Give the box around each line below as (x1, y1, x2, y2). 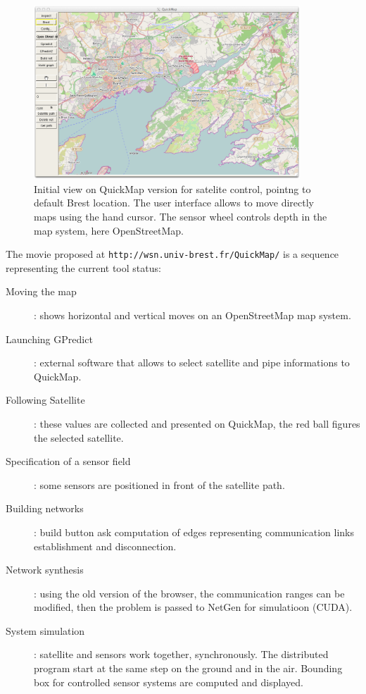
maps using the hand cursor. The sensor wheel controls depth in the (34, 209, 327, 223)
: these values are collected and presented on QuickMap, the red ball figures (34, 416, 360, 430)
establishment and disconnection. (34, 538, 177, 553)
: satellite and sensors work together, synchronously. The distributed (34, 647, 329, 662)
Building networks (6, 501, 84, 516)
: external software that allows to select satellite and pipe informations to (34, 355, 350, 370)
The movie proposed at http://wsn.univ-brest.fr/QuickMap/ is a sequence (6, 247, 339, 261)
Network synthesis (6, 562, 84, 577)
